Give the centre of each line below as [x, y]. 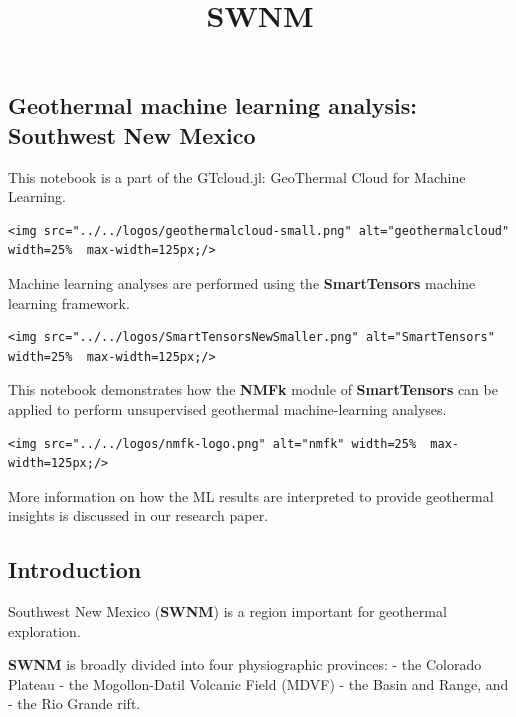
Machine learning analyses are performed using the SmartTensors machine [242, 282]
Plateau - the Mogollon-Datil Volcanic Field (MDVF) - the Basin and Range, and [258, 683]
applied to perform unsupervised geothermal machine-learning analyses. [227, 408]
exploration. [44, 630]
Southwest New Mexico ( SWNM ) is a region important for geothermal [227, 611]
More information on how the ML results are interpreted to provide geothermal [251, 495]
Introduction [75, 569]
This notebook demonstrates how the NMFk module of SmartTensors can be [253, 389]
